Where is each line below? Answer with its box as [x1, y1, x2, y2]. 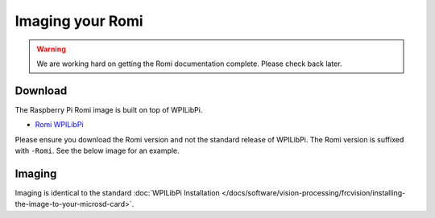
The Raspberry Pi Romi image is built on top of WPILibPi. [14, 105, 203, 114]
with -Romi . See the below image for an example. [14, 146, 180, 156]
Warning [36, 44, 66, 54]
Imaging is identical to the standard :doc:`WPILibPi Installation [14, 187, 221, 197]
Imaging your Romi [14, 12, 144, 30]
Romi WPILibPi [35, 120, 84, 130]
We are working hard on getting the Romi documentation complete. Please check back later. [36, 59, 342, 68]
